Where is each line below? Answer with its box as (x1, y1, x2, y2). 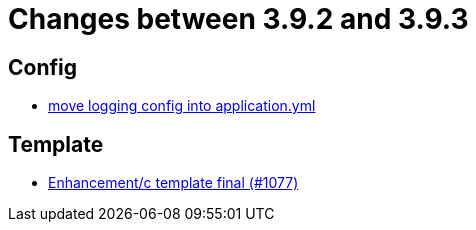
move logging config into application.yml (48, 97, 316, 115)
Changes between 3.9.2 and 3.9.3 (8, 2, 469, 36)
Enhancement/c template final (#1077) (48, 174, 299, 192)
